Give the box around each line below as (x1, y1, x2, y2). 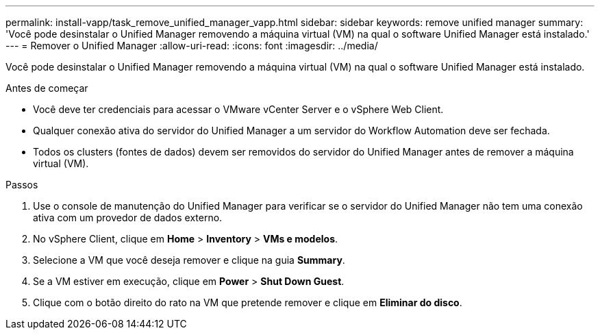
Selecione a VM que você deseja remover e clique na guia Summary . (33, 254, 345, 266)
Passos (5, 179, 38, 190)
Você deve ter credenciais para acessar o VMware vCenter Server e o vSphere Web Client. (33, 103, 444, 115)
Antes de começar (5, 82, 88, 94)
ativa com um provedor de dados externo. (33, 212, 223, 223)
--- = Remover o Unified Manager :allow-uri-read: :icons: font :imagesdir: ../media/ (5, 40, 378, 51)
